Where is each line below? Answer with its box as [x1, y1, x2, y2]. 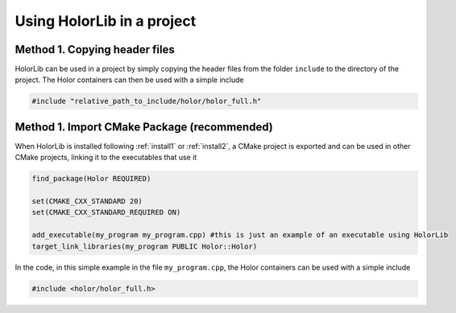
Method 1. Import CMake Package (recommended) [15, 120, 273, 134]
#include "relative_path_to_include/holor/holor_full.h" [31, 97, 262, 106]
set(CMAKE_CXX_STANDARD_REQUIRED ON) [31, 208, 181, 217]
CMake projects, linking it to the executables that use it [15, 153, 197, 163]
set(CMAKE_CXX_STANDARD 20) [31, 197, 143, 206]
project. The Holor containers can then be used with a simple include [15, 75, 244, 84]
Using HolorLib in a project [15, 12, 197, 30]
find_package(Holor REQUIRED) [31, 174, 151, 183]
